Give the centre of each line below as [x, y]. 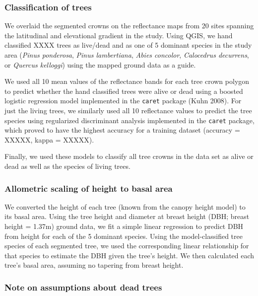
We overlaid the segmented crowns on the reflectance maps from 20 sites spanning [129, 26]
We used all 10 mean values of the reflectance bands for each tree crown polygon [127, 81]
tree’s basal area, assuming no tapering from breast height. [94, 265]
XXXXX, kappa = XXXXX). [49, 139]
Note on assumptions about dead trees [83, 287]
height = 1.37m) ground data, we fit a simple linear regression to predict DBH [124, 226]
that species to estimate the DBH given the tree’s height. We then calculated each [129, 255]
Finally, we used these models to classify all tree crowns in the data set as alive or [129, 156]
